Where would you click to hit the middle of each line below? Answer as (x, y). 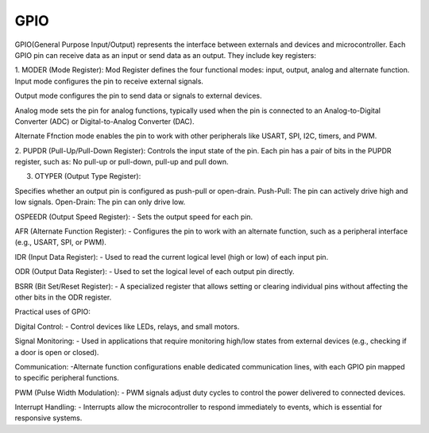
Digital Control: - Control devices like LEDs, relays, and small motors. (127, 327)
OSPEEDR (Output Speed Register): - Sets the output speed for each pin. (134, 216)
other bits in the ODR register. (63, 297)
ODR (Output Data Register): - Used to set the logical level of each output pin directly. (155, 272)
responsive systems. (48, 418)
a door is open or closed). (57, 352)
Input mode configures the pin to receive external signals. (109, 81)
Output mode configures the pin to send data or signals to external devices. (138, 96)
